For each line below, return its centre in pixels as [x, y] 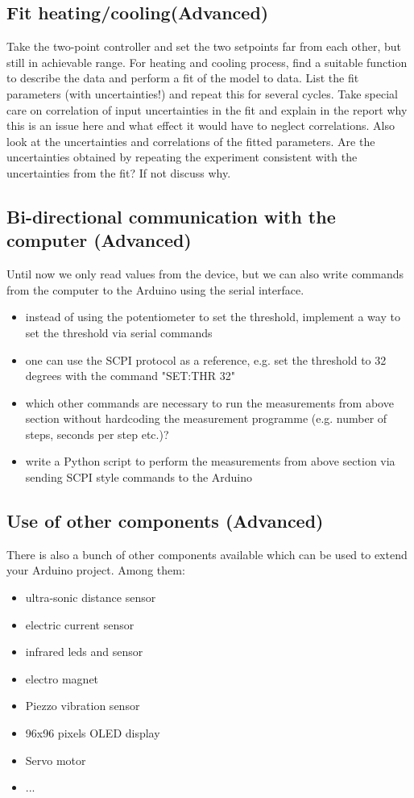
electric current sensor [80, 624]
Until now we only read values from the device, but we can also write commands [205, 274]
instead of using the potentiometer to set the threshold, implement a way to [213, 317]
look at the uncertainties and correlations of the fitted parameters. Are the [191, 141]
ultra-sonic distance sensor [91, 597]
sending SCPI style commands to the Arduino [139, 477]
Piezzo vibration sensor [83, 706]
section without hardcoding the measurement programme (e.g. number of [206, 418]
